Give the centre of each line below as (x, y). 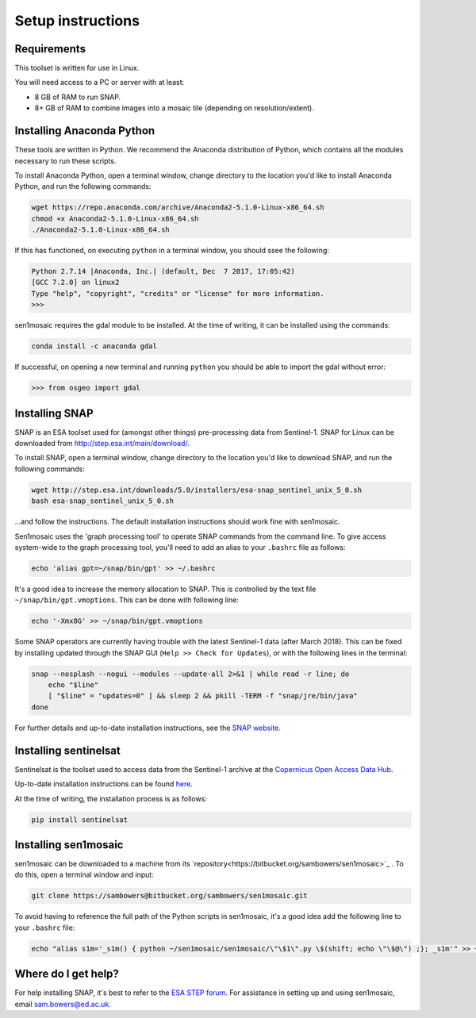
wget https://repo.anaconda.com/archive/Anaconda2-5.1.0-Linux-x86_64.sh (178, 207)
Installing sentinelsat (67, 750)
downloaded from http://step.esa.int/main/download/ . (102, 444)
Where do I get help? (67, 974)
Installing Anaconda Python (85, 131)
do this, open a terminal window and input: (84, 875)
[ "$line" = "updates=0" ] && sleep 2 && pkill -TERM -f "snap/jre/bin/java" (203, 696)
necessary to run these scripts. (65, 161)
